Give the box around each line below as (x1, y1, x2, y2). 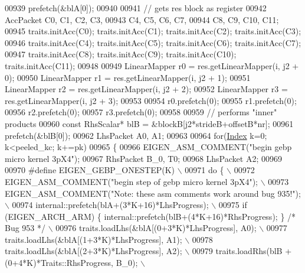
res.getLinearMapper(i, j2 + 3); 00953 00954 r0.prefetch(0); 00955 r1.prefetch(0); (5, 94, 297, 106)
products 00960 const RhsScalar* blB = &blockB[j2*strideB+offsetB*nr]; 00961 (5, 117, 294, 129)
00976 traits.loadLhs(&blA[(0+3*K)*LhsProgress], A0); (55, 222, 257, 234)
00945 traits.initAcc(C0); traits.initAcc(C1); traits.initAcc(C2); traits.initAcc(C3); (5, 25, 301, 37)
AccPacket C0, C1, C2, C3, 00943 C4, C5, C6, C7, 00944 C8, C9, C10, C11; (5, 13, 279, 25)
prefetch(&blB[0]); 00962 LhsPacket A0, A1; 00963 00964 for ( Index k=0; (5, 129, 267, 141)
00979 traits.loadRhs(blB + (192, 245, 292, 257)
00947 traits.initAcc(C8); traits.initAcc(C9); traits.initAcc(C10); (5, 48, 237, 60)
